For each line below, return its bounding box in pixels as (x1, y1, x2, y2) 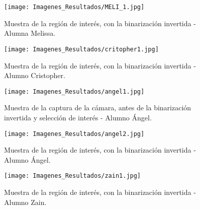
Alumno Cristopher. (4, 70, 65, 81)
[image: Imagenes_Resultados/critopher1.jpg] (4, 45, 159, 53)
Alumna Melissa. (4, 28, 56, 38)
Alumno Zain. (4, 196, 47, 207)
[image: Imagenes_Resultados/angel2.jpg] (4, 130, 145, 137)
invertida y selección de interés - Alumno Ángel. (4, 112, 152, 122)
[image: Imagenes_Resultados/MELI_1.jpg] (4, 4, 145, 11)
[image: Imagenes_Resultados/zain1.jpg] (4, 172, 141, 180)
